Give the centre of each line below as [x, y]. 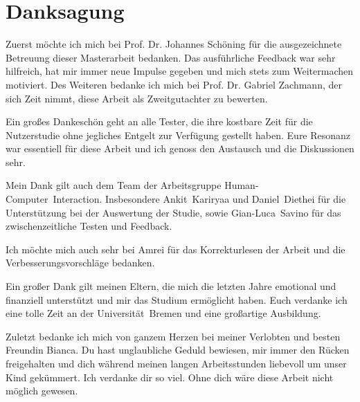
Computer [27, 199]
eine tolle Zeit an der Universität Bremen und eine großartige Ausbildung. [163, 313]
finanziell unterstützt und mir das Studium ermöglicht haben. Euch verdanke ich [177, 299]
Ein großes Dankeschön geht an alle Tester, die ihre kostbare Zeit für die [159, 121]
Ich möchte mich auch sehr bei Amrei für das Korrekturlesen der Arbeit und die [175, 249]
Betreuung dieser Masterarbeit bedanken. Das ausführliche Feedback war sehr [171, 57]
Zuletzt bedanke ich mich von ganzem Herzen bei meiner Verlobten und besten [173, 336]
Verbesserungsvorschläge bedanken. [80, 263]
